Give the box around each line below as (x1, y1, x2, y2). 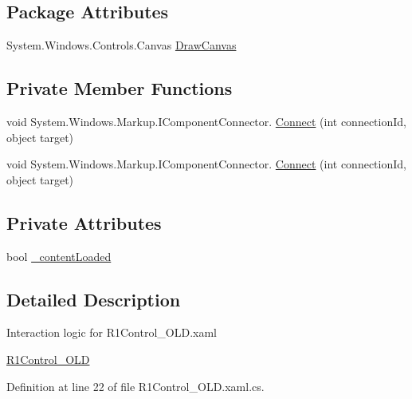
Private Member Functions (6, 76, 233, 101)
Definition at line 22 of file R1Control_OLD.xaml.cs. (6, 377, 265, 394)
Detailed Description (6, 286, 181, 311)
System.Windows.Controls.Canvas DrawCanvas (6, 37, 237, 53)
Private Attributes (6, 210, 162, 235)
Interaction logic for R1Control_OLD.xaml (6, 324, 217, 341)
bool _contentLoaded (6, 247, 112, 264)
